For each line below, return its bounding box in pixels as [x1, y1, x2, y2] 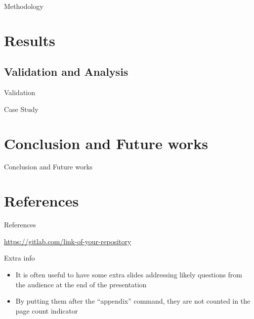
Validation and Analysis [4, 64, 128, 79]
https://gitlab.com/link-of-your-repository [4, 236, 131, 246]
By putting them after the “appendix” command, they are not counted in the [15, 296, 251, 306]
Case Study [4, 104, 39, 114]
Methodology [4, 1, 43, 11]
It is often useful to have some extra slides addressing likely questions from [15, 269, 242, 279]
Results [4, 30, 55, 50]
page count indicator [15, 305, 78, 316]
